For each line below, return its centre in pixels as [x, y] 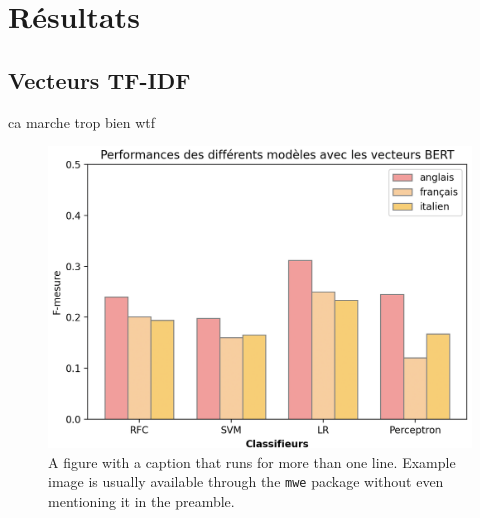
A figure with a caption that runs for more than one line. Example [252, 461]
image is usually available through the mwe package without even [246, 481]
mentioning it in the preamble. [141, 500]
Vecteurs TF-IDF [99, 79]
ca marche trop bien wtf [82, 121]
